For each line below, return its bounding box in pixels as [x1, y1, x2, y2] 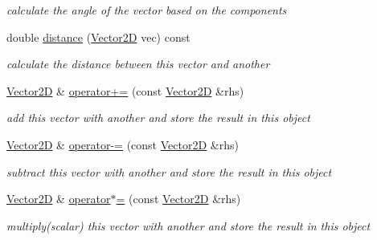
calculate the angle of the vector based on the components [6, 2, 287, 18]
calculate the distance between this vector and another [6, 55, 270, 72]
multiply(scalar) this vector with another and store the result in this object [6, 217, 371, 234]
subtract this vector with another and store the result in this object [6, 163, 332, 180]
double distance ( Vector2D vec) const [6, 28, 191, 45]
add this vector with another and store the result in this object [6, 109, 310, 126]
